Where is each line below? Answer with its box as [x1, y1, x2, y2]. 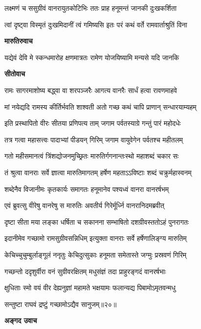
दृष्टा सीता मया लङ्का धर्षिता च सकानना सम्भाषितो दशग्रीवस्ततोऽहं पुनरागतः [4, 216, 189, 227]
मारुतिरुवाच [4, 36, 33, 46]
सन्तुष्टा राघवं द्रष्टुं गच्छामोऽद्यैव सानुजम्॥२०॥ [4, 299, 117, 309]
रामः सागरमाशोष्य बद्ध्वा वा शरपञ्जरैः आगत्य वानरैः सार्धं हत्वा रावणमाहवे [4, 85, 177, 95]
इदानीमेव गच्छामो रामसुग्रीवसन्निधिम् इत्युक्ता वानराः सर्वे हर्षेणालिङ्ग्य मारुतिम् [4, 233, 187, 243]
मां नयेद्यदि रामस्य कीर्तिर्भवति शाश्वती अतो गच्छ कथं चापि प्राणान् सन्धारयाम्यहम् [4, 101, 197, 112]
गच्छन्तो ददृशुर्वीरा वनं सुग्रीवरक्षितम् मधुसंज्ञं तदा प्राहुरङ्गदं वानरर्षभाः [4, 266, 166, 276]
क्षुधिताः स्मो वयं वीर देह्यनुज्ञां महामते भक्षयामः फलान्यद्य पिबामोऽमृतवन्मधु [4, 282, 176, 293]
